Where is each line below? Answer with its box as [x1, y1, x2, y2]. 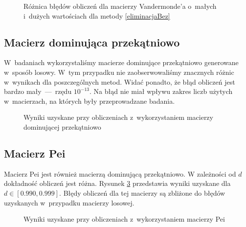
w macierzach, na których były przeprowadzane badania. [4, 95, 175, 106]
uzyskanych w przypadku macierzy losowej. [4, 197, 134, 207]
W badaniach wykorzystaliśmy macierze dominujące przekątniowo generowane [4, 57, 239, 68]
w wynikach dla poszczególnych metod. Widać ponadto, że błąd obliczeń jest [4, 76, 235, 87]
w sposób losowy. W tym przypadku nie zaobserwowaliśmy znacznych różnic [4, 67, 234, 77]
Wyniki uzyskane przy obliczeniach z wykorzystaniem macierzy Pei [23, 214, 225, 224]
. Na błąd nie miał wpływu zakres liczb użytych [89, 86, 233, 96]
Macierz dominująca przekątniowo [4, 34, 180, 49]
